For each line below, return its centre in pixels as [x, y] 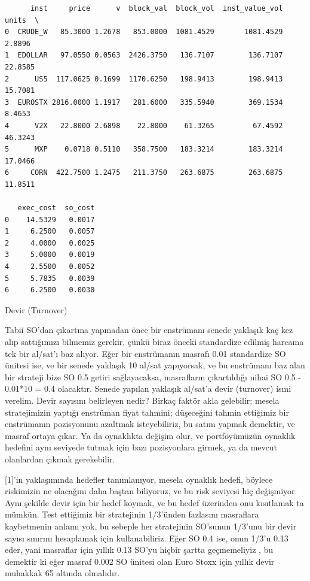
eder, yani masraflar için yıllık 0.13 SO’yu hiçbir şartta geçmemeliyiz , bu [139, 550]
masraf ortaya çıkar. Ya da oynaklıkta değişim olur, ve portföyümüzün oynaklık [150, 435]
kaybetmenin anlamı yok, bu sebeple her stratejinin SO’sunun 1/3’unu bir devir [151, 526]
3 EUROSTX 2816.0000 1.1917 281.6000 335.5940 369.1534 [144, 102]
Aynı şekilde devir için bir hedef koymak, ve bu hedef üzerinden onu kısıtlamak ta [154, 502]
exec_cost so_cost [56, 208]
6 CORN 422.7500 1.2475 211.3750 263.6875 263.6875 [144, 173]
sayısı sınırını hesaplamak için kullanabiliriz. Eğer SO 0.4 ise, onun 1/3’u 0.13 [147, 538]
